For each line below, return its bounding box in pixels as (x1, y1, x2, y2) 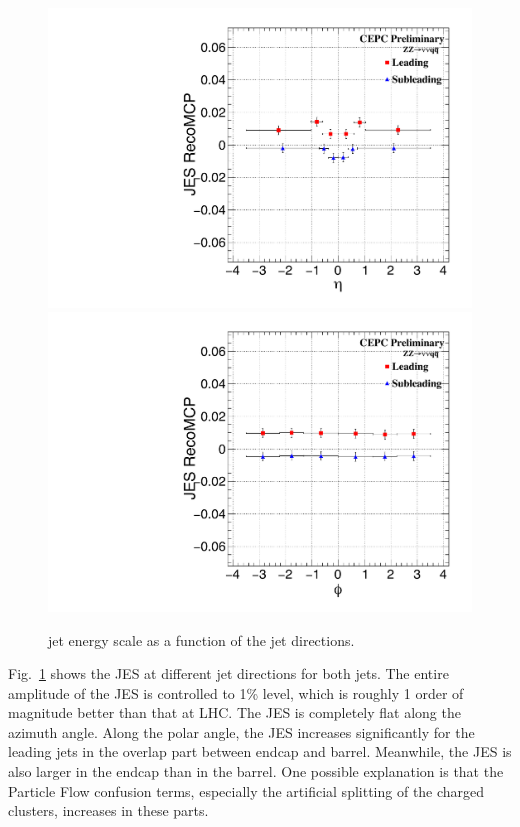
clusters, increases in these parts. (8, 800, 209, 821)
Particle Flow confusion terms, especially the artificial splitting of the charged (8, 780, 485, 801)
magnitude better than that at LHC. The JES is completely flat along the (8, 702, 461, 723)
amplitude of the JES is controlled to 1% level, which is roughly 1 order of (8, 682, 464, 703)
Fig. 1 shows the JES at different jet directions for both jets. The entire (8, 663, 449, 684)
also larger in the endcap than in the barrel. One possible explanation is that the (8, 761, 504, 782)
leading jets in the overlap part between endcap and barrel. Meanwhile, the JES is (8, 741, 512, 762)
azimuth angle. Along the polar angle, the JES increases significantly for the (8, 721, 475, 742)
